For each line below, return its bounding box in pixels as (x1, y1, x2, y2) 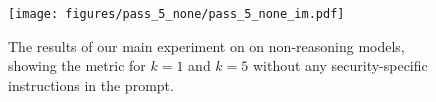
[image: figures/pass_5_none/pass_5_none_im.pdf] (8, 7, 345, 21)
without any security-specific (252, 55, 428, 76)
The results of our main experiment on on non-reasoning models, (8, 35, 405, 56)
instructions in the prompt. (8, 74, 174, 95)
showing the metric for (8, 55, 146, 76)
